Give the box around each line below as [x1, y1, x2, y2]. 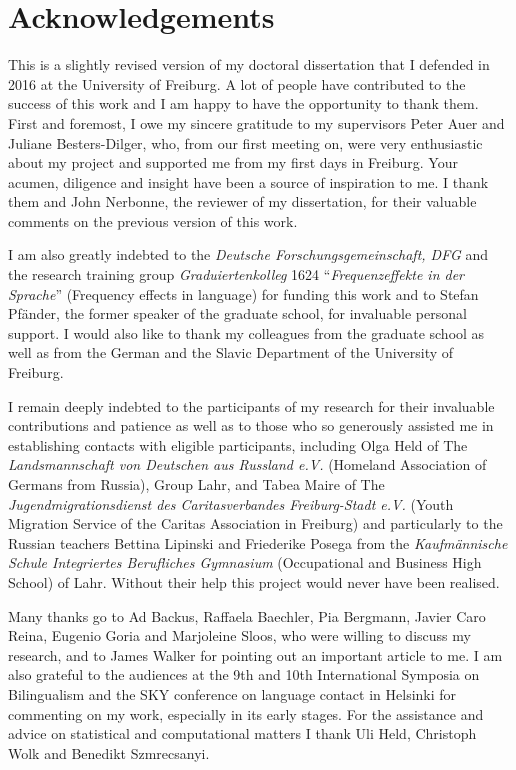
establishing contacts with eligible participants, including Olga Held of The [8, 434, 468, 455]
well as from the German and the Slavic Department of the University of [8, 342, 454, 363]
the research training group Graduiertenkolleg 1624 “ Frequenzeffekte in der [8, 264, 465, 285]
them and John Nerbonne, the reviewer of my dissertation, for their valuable [8, 191, 477, 212]
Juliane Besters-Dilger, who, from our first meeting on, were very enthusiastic [8, 132, 483, 153]
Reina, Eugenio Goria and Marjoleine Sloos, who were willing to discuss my [8, 625, 471, 646]
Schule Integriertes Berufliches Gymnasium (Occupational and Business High [8, 552, 482, 573]
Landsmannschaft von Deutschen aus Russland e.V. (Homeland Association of [8, 454, 487, 475]
